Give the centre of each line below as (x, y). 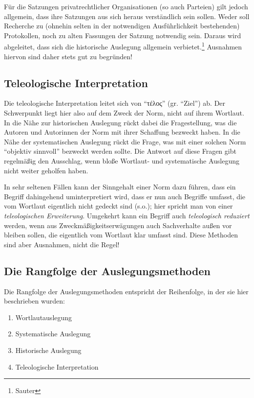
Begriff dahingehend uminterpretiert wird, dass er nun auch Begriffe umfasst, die (125, 196)
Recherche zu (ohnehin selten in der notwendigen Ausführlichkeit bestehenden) (122, 26)
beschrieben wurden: (35, 301)
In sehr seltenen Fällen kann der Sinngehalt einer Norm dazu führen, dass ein (120, 187)
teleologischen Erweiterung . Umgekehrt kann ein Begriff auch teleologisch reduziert (127, 215)
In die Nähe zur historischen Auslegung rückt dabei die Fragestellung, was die (120, 122)
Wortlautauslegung (44, 317)
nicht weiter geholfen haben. (46, 170)
